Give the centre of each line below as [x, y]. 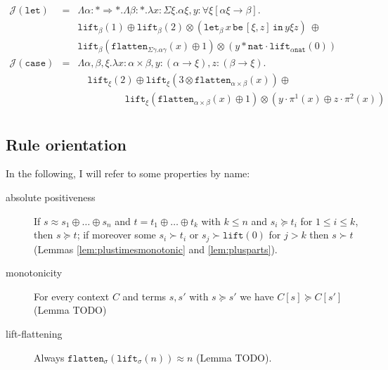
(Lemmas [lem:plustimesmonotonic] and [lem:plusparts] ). [156, 249]
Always [49, 357]
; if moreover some [116, 235]
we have [257, 296]
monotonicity [34, 273]
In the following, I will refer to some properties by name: [128, 173]
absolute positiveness [51, 197]
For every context [72, 296]
